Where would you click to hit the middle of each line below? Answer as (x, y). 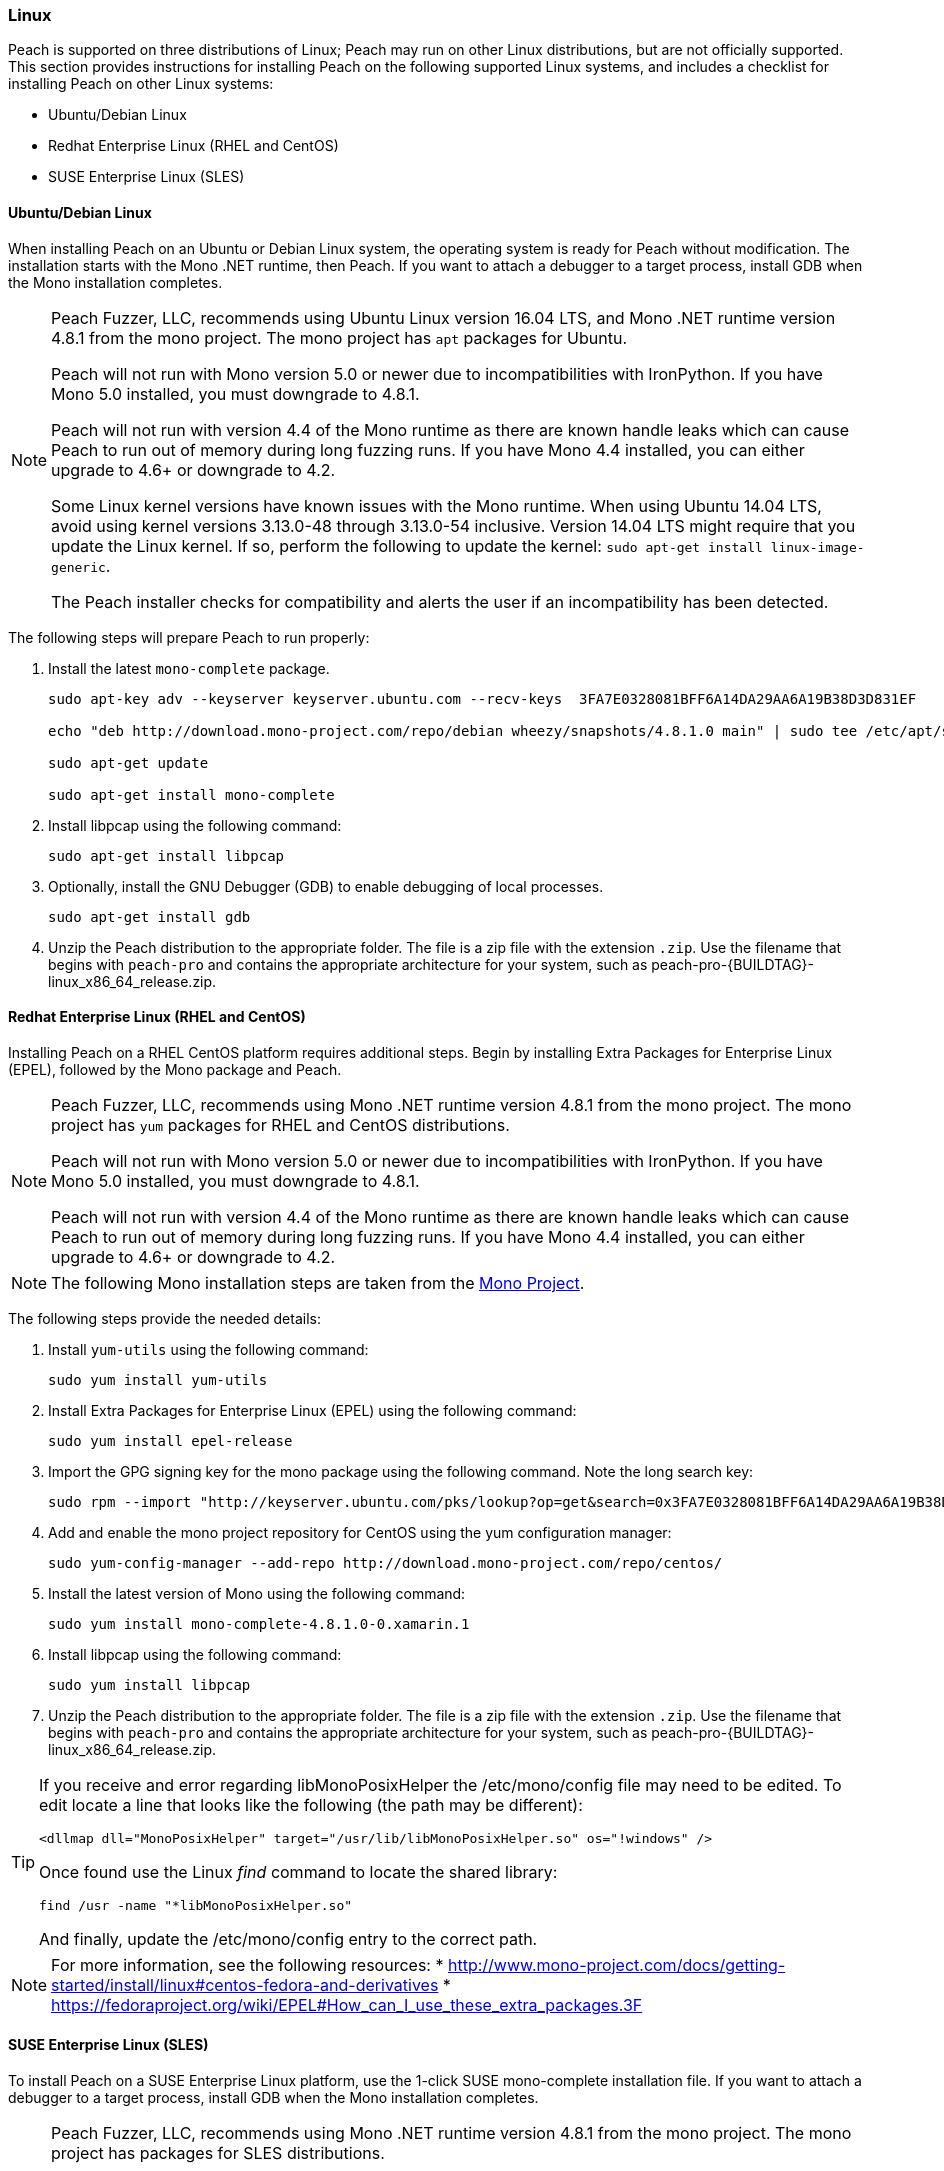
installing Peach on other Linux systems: (141, 84)
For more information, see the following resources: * (247, 1964)
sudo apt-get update (128, 762)
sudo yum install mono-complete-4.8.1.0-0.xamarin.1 (259, 1623)
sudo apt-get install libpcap (166, 855)
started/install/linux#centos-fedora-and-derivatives (245, 1984)
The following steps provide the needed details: (164, 1318)
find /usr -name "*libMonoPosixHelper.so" (196, 1905)
